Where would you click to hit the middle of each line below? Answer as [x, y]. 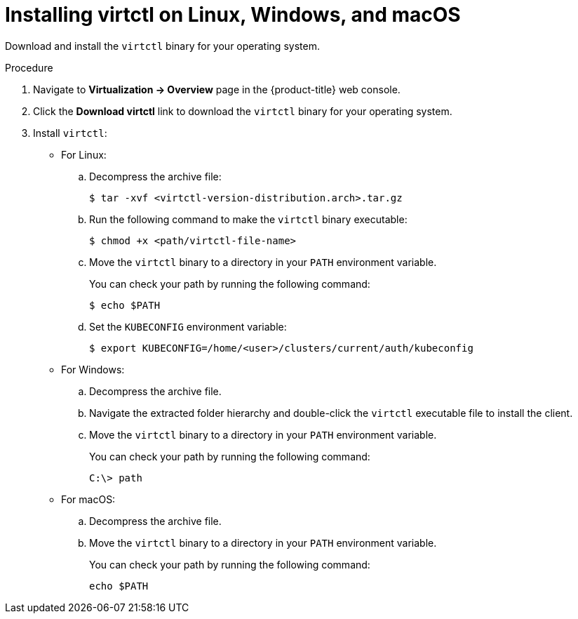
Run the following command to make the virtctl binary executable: [248, 219]
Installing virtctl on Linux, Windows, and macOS [233, 15]
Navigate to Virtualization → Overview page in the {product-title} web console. [217, 89]
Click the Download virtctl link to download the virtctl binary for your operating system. [243, 111]
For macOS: [88, 499]
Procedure [29, 67]
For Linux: [84, 154]
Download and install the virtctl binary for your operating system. [162, 46]
